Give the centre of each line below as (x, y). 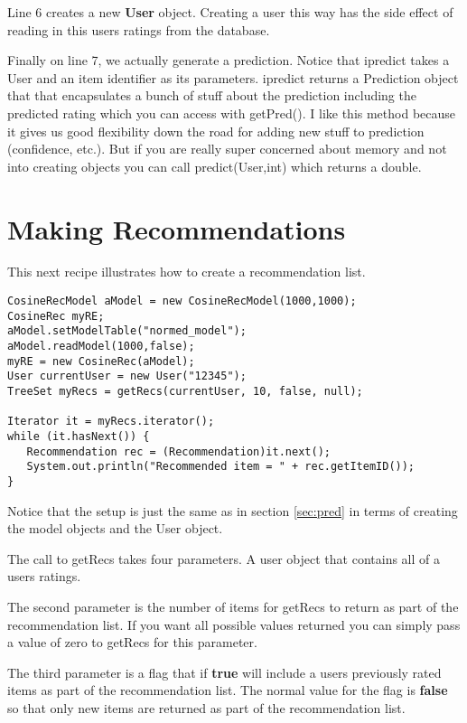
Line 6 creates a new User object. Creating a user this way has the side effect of (230, 12)
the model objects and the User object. (115, 528)
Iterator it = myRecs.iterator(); (111, 422)
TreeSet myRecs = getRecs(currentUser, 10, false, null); (185, 391)
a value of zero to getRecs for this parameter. (132, 642)
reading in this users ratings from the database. (139, 29)
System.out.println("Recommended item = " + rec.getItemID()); (221, 467)
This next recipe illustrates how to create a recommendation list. (187, 272)
